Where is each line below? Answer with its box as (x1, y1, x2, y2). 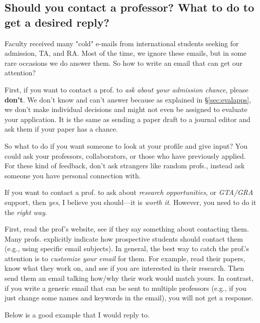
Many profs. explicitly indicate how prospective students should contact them (5, 233, 243, 244)
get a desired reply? (5, 14, 109, 30)
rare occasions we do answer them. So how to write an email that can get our (5, 57, 243, 68)
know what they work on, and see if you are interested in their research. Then (5, 263, 244, 273)
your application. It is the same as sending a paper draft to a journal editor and (5, 114, 250, 124)
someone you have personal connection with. (5, 170, 141, 180)
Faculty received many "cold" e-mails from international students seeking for (5, 38, 239, 48)
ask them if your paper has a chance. (5, 124, 118, 134)
